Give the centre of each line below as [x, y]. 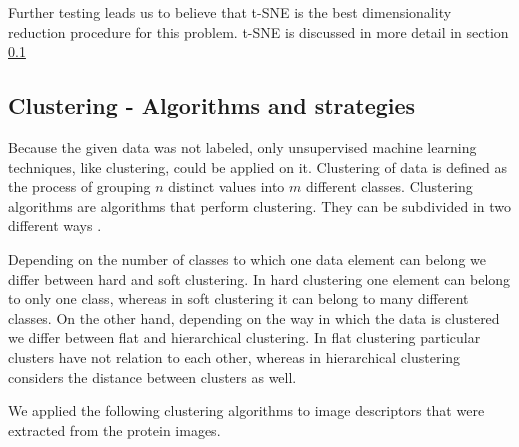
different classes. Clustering [389, 186]
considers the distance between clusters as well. [152, 376]
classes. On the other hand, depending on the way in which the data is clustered [254, 317]
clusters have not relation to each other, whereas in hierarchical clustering [234, 356]
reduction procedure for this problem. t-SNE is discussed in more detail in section [258, 31]
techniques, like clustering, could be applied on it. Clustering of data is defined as [258, 166]
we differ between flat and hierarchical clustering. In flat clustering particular [244, 337]
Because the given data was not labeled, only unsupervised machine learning [242, 146]
